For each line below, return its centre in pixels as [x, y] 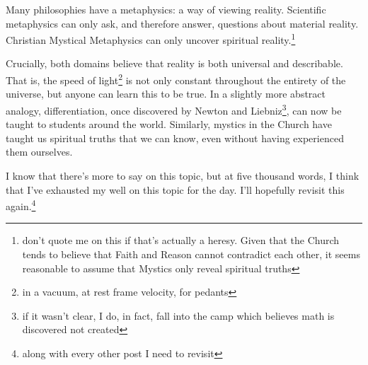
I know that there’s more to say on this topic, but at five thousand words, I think [183, 175]
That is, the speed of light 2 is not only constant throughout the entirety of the [176, 79]
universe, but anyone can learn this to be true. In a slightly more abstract [166, 94]
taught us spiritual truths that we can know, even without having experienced [175, 138]
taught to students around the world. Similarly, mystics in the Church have [169, 124]
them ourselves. [39, 152]
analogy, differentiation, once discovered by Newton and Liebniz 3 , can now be [174, 109]
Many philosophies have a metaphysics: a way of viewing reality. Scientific [166, 9]
